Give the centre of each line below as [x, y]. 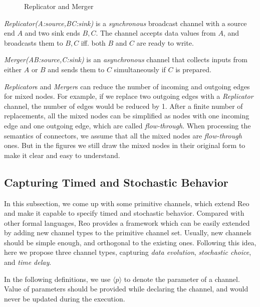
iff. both [93, 42]
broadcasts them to [34, 42]
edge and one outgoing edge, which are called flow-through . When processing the [127, 125]
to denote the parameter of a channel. [182, 279]
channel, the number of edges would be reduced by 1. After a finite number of [123, 106]
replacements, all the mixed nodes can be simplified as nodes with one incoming [127, 116]
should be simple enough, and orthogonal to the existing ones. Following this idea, [130, 242]
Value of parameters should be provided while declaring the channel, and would [126, 289]
